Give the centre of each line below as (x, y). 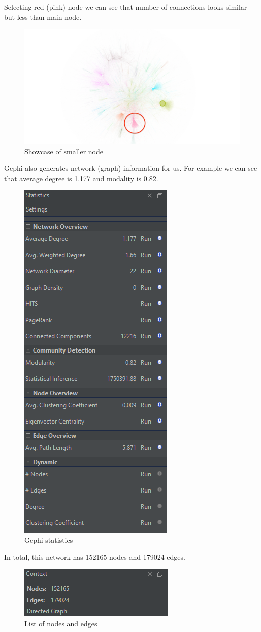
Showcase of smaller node (64, 151)
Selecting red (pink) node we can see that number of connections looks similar (126, 7)
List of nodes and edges (61, 623)
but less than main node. (43, 16)
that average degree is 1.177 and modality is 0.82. (81, 178)
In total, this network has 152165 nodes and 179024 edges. (95, 557)
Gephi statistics (49, 540)
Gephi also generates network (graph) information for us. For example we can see (131, 168)
